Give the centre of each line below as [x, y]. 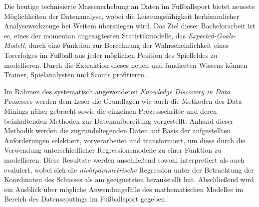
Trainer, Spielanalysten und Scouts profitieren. [75, 75]
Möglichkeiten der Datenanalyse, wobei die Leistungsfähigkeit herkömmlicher [122, 16]
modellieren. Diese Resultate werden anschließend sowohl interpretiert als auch [124, 159]
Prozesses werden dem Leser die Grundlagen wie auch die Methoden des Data [123, 101]
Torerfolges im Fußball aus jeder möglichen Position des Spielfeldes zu [111, 55]
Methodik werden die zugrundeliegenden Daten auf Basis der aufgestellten [118, 130]
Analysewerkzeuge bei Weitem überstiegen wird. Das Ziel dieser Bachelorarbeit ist [130, 26]
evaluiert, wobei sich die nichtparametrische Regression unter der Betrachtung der [129, 169]
